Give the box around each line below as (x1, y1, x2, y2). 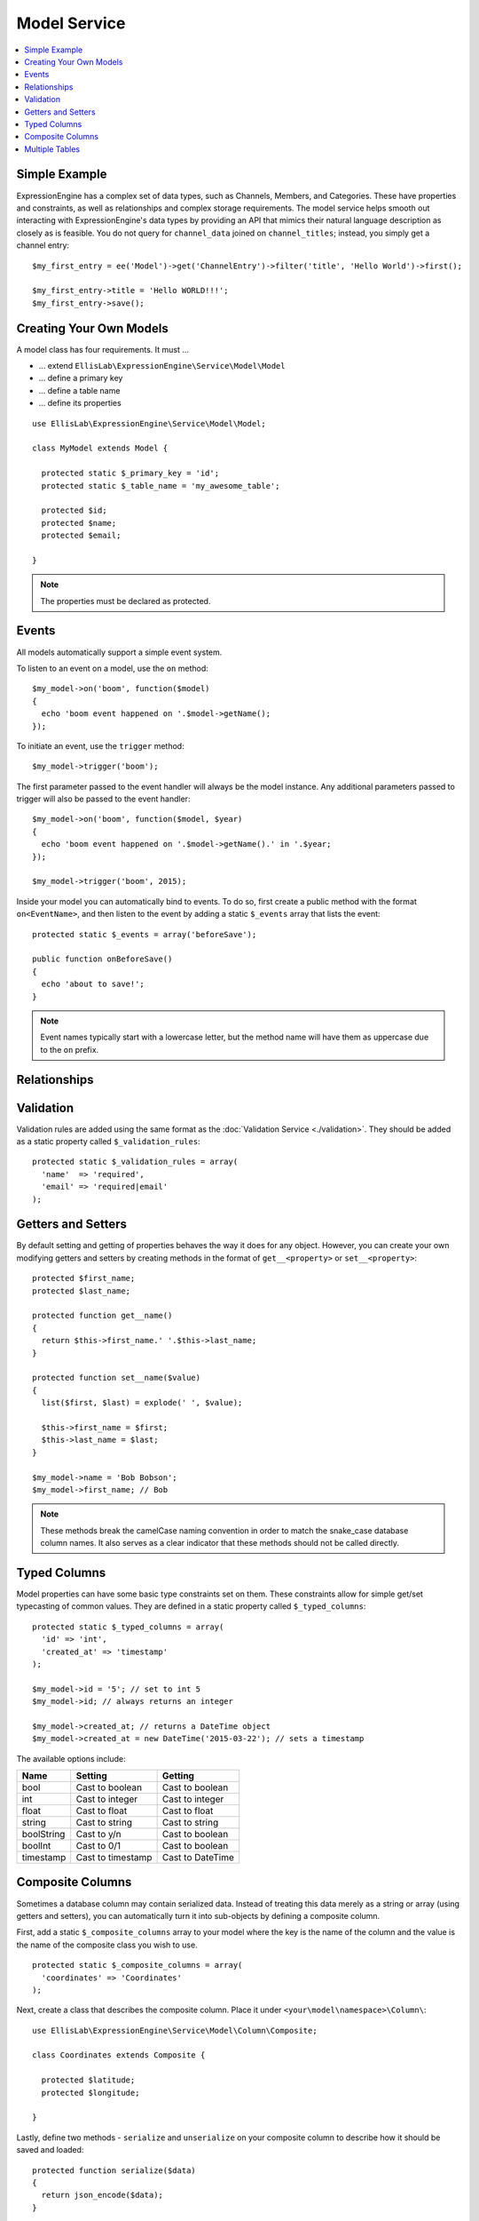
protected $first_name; (32, 1273, 136, 1284)
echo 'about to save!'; (41, 979, 145, 990)
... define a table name (38, 385, 121, 395)
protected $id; (41, 505, 107, 515)
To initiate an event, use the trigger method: (16, 740, 185, 751)
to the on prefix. (40, 1044, 99, 1055)
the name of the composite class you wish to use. (16, 1939, 199, 1950)
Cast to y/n (75, 1828, 122, 1841)
